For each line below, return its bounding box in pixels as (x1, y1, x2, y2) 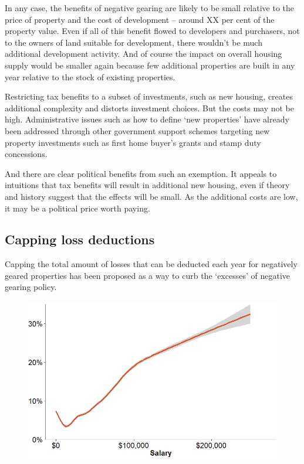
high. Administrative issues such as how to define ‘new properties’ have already (5, 113, 289, 125)
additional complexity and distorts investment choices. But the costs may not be (5, 101, 294, 114)
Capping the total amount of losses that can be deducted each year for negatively (5, 258, 298, 270)
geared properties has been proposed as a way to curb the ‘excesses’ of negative (5, 269, 291, 281)
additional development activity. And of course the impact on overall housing (5, 47, 282, 60)
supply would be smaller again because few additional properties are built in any (5, 59, 295, 71)
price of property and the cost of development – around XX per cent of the (5, 13, 275, 25)
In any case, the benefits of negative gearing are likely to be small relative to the (5, 2, 295, 13)
